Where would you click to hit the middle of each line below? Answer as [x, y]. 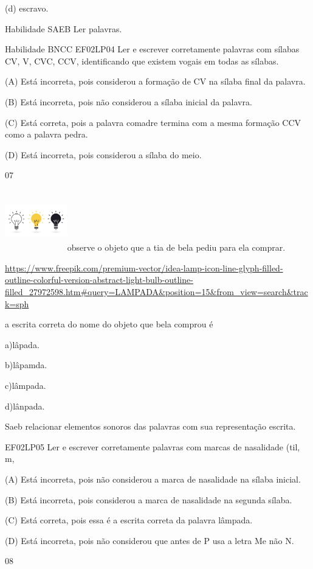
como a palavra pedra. [46, 134]
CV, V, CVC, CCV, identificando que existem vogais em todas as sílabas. [142, 61]
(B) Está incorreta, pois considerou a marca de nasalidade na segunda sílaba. [149, 499]
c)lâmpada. [26, 385]
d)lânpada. [25, 406]
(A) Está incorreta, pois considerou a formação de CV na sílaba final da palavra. [155, 81]
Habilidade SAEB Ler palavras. [64, 28]
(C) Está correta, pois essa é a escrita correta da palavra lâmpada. [129, 520]
